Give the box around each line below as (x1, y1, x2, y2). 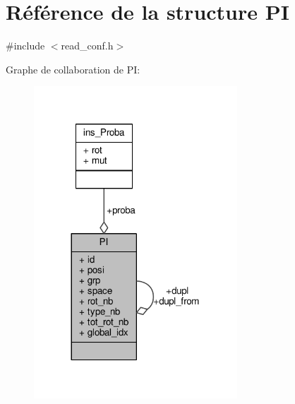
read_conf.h (61, 38, 114, 53)
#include (6, 38, 45, 53)
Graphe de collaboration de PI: (6, 61, 140, 76)
